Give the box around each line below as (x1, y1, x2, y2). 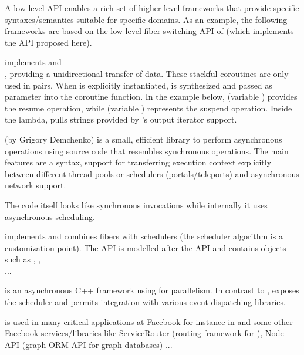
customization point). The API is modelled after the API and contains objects (5, 241, 286, 253)
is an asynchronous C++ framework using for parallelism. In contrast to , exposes (5, 284, 299, 296)
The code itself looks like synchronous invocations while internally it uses (5, 198, 268, 211)
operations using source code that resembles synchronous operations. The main (5, 144, 289, 157)
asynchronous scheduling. (5, 210, 95, 222)
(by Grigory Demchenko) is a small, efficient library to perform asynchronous (5, 133, 282, 145)
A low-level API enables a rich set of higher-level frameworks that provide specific (5, 2, 299, 13)
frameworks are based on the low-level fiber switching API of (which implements (5, 25, 294, 37)
